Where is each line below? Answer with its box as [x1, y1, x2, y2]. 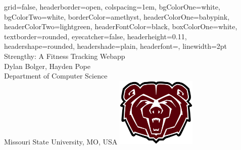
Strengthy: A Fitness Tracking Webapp [4, 50, 125, 61]
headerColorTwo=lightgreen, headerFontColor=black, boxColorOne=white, [4, 21, 237, 32]
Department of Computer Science [4, 70, 108, 81]
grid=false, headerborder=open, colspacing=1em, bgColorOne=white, [4, 2, 220, 12]
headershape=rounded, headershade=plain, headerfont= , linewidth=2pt [4, 41, 227, 51]
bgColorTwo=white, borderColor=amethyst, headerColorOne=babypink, [4, 11, 230, 22]
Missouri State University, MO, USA [4, 136, 118, 146]
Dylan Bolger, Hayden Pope [4, 60, 90, 71]
